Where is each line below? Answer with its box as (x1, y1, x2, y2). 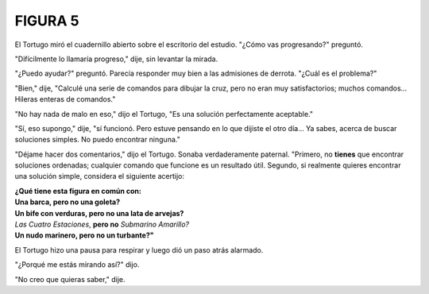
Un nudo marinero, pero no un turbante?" (14, 230, 154, 240)
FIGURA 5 (14, 12, 79, 29)
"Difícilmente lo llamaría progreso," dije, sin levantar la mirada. (14, 54, 218, 64)
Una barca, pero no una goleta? (14, 197, 121, 207)
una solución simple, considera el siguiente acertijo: (14, 172, 184, 181)
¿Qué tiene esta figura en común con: (14, 186, 142, 195)
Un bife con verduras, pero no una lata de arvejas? (14, 208, 184, 218)
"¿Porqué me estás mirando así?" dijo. (14, 260, 140, 269)
